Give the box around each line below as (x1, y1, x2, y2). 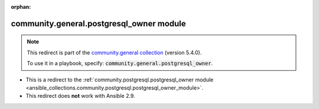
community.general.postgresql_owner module (11, 18, 186, 29)
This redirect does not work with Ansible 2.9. (25, 93, 135, 100)
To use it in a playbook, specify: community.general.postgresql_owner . (27, 60, 213, 67)
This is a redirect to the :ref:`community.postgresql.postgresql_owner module (25, 76, 214, 83)
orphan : (11, 4, 31, 10)
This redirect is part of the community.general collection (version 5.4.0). (27, 49, 202, 56)
